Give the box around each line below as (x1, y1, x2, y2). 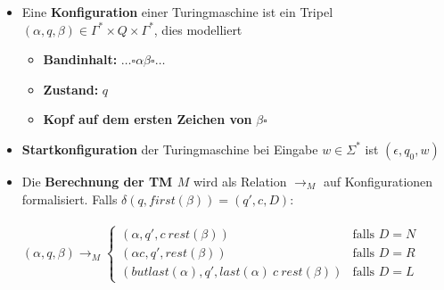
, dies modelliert (153, 20, 243, 38)
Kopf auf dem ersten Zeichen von (43, 110, 252, 128)
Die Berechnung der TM (21, 171, 173, 190)
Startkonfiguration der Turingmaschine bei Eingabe (21, 139, 318, 158)
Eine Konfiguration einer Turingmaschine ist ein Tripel (21, 3, 333, 21)
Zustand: (43, 79, 99, 98)
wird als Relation (193, 171, 287, 190)
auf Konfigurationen (323, 171, 433, 190)
